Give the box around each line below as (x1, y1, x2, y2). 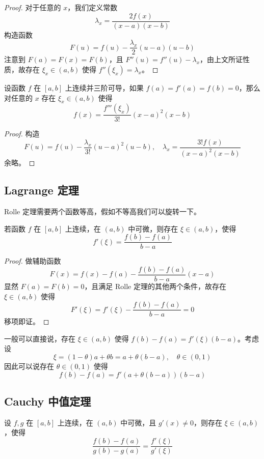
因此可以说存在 (4, 361, 54, 371)
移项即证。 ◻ (4, 316, 49, 327)
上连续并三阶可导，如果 (65, 82, 144, 93)
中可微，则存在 (128, 223, 178, 234)
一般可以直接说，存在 (4, 333, 75, 343)
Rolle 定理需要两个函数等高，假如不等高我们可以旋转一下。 (4, 206, 201, 217)
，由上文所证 (200, 54, 243, 65)
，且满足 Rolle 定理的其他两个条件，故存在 (84, 281, 227, 292)
